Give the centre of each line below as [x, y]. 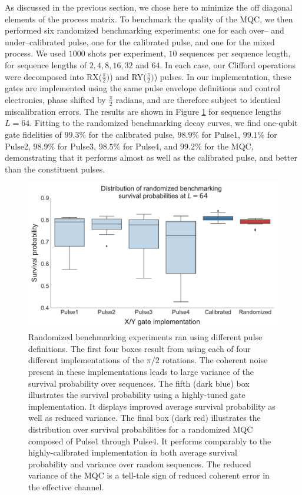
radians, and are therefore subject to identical [198, 99]
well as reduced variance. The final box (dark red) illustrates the [145, 418]
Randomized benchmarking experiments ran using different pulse [145, 337]
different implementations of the [86, 360]
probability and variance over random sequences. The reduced [140, 464]
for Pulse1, [221, 134]
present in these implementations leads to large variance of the [141, 371]
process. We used [36, 53]
